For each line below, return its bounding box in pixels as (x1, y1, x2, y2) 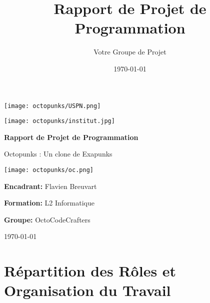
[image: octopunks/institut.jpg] (4, 117, 115, 125)
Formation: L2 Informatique (4, 197, 94, 208)
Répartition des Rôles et (4, 260, 176, 281)
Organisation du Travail (4, 280, 171, 300)
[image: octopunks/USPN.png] (4, 102, 101, 109)
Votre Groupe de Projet (93, 46, 166, 57)
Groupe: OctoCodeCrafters (4, 214, 90, 224)
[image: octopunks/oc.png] (4, 166, 93, 173)
